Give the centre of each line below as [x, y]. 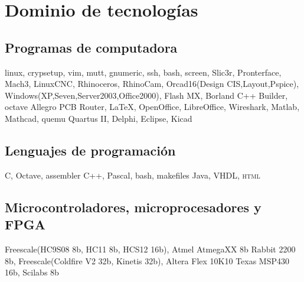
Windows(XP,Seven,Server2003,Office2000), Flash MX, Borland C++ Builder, [146, 95]
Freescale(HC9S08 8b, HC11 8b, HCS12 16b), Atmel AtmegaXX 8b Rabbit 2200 [150, 249]
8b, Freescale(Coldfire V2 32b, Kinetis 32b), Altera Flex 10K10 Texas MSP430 [147, 260]
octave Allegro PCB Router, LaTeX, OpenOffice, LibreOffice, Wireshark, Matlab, [152, 107]
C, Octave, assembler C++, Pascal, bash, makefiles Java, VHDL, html [133, 175]
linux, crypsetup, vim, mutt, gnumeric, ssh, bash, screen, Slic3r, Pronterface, [143, 72]
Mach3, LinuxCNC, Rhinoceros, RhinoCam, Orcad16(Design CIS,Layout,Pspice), [152, 84]
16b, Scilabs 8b [32, 272]
